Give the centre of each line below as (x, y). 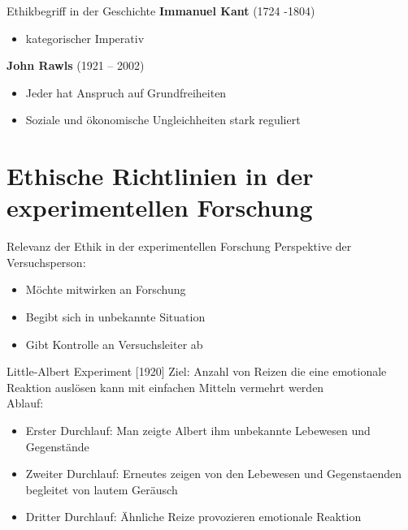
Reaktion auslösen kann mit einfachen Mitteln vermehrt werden (165, 387)
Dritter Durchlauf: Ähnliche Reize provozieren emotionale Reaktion (193, 517)
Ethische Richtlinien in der (160, 176)
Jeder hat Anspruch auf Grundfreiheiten (126, 92)
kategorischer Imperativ (85, 38)
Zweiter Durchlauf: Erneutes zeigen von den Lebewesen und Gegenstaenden (214, 474)
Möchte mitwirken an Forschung (106, 289)
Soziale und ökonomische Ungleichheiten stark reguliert (163, 120)
